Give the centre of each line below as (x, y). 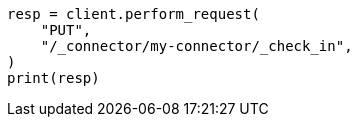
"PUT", (66, 30)
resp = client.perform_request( (133, 14)
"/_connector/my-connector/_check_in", (196, 46)
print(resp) (53, 78)
